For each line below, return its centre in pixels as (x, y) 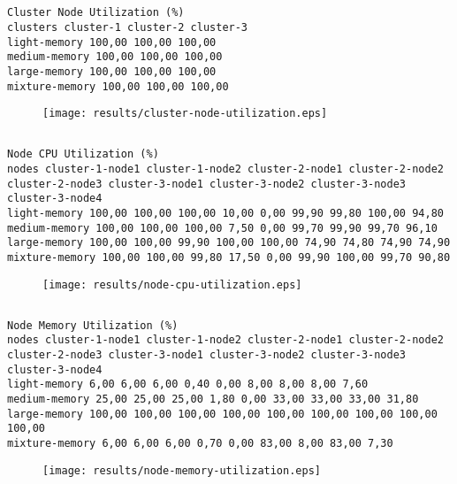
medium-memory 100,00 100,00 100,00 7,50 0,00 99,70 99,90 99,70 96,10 (222, 228)
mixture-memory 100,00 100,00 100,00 (118, 86)
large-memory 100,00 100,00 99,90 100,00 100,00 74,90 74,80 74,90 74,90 (229, 243)
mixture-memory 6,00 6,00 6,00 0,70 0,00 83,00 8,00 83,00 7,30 (200, 443)
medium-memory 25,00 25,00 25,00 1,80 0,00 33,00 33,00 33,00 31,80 (213, 399)
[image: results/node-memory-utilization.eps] (182, 470)
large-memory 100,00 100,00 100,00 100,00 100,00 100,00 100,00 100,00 (222, 414)
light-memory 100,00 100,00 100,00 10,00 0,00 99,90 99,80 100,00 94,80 (225, 213)
